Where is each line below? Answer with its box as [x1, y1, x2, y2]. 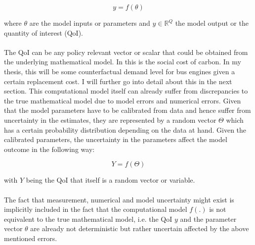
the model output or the [175, 18, 249, 28]
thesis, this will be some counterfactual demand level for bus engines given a [4, 66, 235, 76]
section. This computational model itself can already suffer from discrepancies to [4, 86, 248, 96]
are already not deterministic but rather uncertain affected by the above [30, 223, 249, 234]
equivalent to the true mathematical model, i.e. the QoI [4, 213, 172, 224]
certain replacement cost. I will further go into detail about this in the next [4, 76, 232, 86]
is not [209, 204, 226, 214]
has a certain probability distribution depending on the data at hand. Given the [4, 124, 247, 135]
